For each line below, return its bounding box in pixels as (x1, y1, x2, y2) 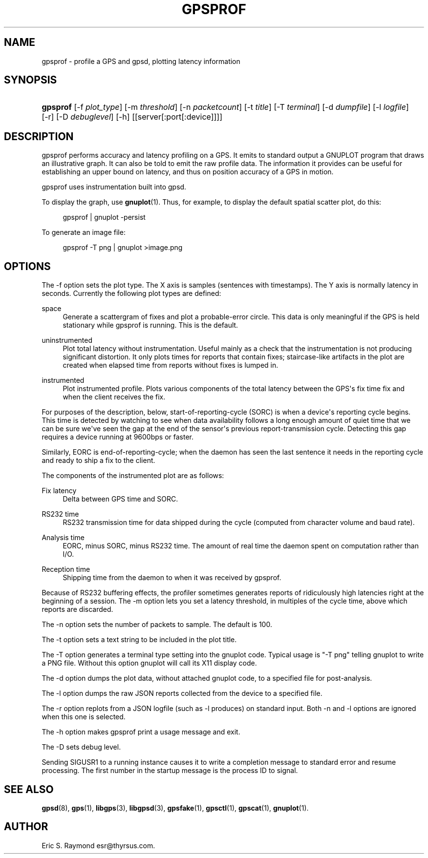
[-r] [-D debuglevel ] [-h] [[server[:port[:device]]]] (42, 112, 223, 122)
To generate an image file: (42, 228, 126, 237)
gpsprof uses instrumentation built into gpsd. (42, 183, 187, 191)
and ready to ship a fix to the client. (42, 456, 155, 465)
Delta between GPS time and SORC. (63, 495, 178, 503)
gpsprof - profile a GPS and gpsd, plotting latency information (42, 57, 240, 65)
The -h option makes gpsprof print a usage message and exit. (42, 728, 240, 736)
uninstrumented (42, 336, 92, 345)
